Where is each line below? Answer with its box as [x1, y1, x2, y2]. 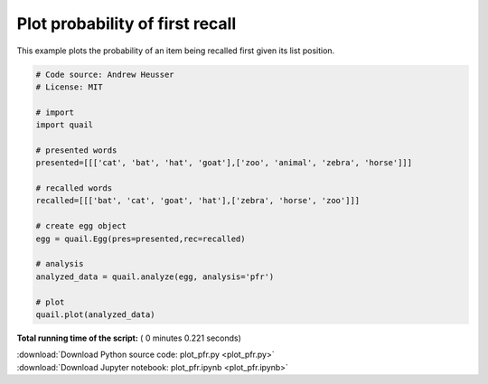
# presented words [35, 145, 117, 155]
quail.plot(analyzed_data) [35, 309, 155, 320]
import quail [35, 120, 94, 130]
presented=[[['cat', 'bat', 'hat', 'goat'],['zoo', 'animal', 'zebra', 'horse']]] [35, 158, 413, 168]
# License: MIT [35, 81, 103, 92]
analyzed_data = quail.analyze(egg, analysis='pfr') [35, 271, 275, 282]
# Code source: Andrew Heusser [35, 69, 175, 80]
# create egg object [35, 221, 127, 231]
